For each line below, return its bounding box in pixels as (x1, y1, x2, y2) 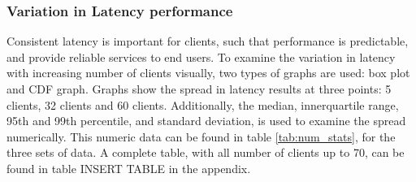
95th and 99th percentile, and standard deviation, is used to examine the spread (6, 112, 406, 129)
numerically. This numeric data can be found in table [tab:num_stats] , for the (6, 128, 396, 145)
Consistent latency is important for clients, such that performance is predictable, (6, 32, 409, 50)
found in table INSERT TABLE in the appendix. (6, 159, 251, 176)
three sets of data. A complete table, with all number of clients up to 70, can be (6, 144, 405, 161)
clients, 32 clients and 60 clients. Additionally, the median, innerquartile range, (6, 96, 399, 113)
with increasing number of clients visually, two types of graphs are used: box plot (6, 64, 410, 81)
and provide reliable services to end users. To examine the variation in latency (6, 48, 396, 65)
